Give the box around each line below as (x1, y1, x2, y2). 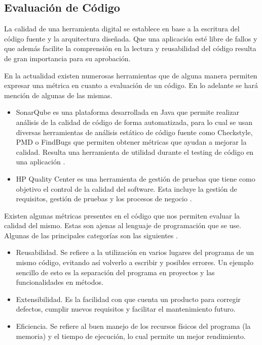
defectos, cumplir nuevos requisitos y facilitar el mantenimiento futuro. (16, 304, 236, 314)
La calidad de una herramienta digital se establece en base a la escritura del (4, 23, 240, 34)
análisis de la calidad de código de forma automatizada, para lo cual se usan (16, 116, 253, 127)
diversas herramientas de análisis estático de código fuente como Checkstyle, (16, 126, 253, 137)
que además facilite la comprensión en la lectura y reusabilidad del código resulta (4, 43, 256, 54)
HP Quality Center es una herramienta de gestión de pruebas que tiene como (16, 173, 255, 184)
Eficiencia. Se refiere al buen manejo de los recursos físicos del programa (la (16, 321, 251, 331)
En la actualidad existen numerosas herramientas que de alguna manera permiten (4, 70, 257, 80)
